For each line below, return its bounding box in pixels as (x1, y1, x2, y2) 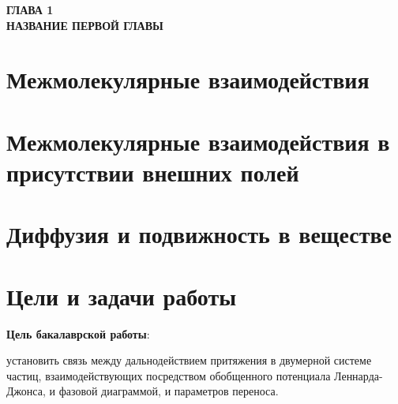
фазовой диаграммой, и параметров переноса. (58, 383, 279, 399)
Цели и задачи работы (6, 279, 237, 312)
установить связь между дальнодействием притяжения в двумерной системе (6, 352, 372, 368)
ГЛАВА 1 (6, 2, 54, 17)
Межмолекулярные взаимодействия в (6, 125, 390, 157)
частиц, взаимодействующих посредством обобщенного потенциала (6, 367, 331, 383)
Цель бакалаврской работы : (6, 325, 150, 342)
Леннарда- (334, 367, 383, 383)
